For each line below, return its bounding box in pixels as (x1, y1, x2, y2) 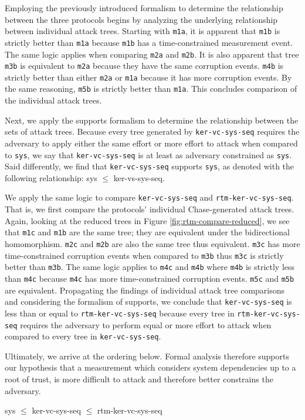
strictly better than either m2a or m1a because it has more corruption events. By (5, 71, 292, 83)
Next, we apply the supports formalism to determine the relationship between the (5, 114, 299, 126)
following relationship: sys (5, 171, 97, 184)
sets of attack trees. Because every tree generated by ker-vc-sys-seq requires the (5, 125, 300, 138)
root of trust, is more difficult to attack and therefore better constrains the (5, 373, 273, 385)
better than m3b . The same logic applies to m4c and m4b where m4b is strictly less (5, 261, 295, 273)
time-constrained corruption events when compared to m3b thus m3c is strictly (5, 249, 284, 261)
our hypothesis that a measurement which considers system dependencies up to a (5, 361, 296, 374)
